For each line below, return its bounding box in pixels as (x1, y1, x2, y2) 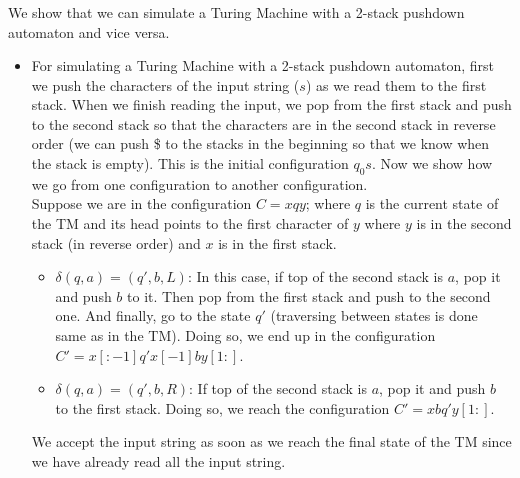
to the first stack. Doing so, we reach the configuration (55, 397, 390, 418)
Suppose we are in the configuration (31, 193, 252, 214)
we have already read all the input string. (31, 451, 286, 471)
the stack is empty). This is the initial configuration (31, 153, 349, 174)
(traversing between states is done (270, 305, 478, 326)
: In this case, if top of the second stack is (187, 266, 444, 287)
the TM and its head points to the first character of (31, 213, 349, 234)
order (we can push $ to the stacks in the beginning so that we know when (31, 133, 490, 154)
